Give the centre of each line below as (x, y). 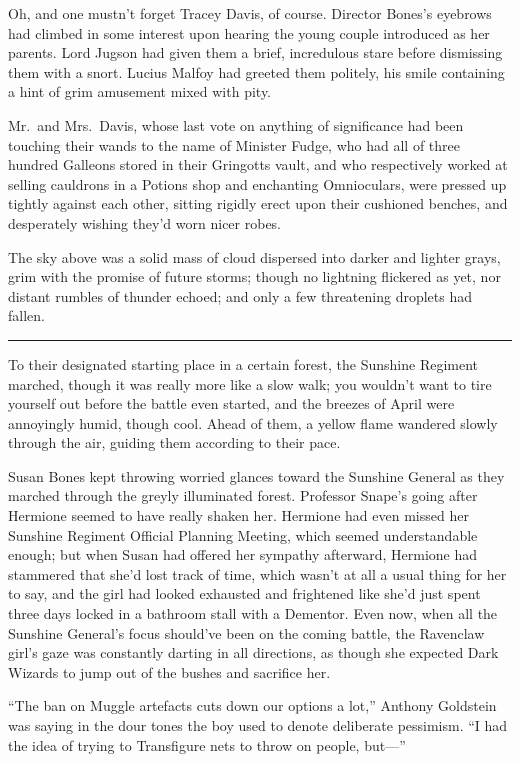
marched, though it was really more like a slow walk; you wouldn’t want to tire (250, 383)
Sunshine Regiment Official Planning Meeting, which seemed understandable (243, 534)
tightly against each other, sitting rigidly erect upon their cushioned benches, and (258, 203)
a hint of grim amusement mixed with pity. (140, 91)
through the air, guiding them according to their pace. (174, 442)
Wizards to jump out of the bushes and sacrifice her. (169, 671)
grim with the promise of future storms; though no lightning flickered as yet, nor (254, 276)
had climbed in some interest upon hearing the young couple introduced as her (249, 32)
